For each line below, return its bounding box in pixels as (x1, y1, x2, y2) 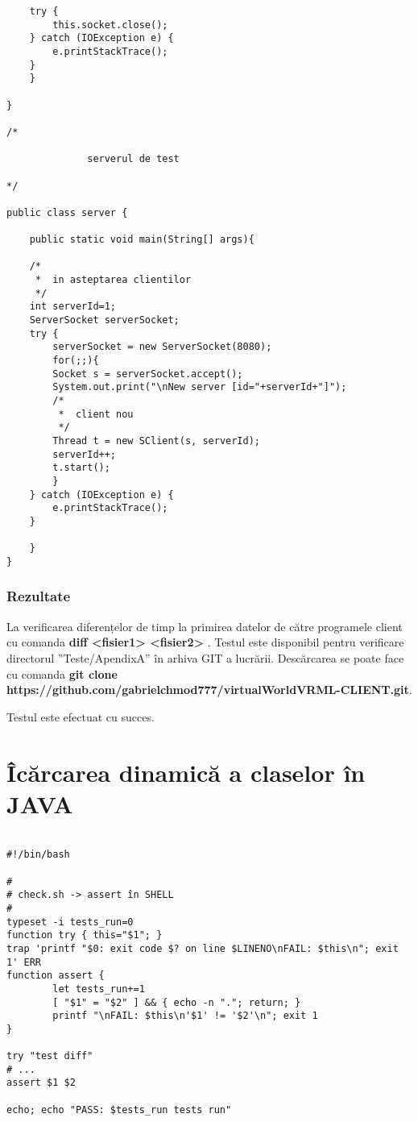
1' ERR (6, 956, 41, 968)
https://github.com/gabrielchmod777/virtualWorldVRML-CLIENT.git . (6, 681, 412, 698)
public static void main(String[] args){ (29, 234, 255, 246)
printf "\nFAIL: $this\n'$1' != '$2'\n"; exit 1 (52, 1010, 318, 1022)
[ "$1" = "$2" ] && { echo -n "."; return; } (52, 996, 301, 1008)
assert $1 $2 (6, 1077, 76, 1089)
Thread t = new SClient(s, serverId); (52, 435, 260, 447)
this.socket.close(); (52, 19, 168, 31)
